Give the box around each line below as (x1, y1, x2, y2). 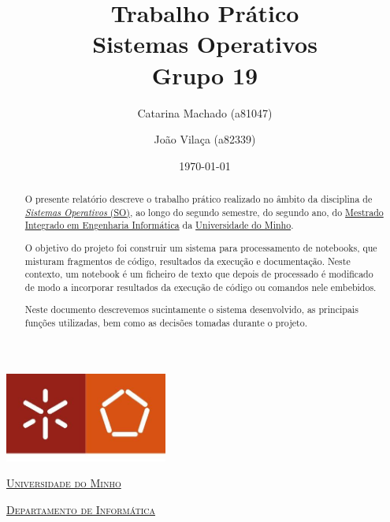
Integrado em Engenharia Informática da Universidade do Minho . (24, 218, 294, 232)
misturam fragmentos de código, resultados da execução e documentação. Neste (24, 254, 351, 267)
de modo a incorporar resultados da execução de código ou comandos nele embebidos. (24, 280, 377, 293)
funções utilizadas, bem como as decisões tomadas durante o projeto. (24, 316, 307, 330)
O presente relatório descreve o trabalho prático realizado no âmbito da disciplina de (24, 192, 373, 206)
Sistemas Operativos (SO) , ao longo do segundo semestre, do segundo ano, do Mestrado (24, 205, 384, 218)
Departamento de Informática (6, 501, 155, 517)
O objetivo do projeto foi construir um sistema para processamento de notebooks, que (24, 240, 377, 254)
